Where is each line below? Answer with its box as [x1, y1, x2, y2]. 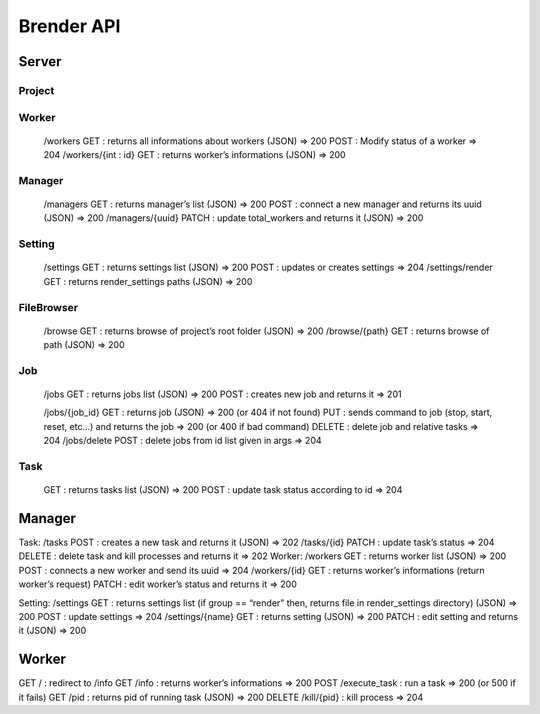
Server [18, 53, 62, 70]
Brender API [18, 15, 121, 37]
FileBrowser [18, 300, 79, 314]
